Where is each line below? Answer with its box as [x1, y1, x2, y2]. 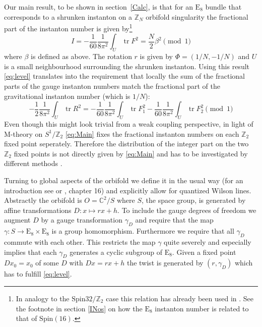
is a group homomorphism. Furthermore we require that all [51, 226, 234, 236]
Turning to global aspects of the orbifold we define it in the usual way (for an [4, 175, 243, 185]
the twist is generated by [126, 257, 204, 268]
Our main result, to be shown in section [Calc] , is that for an [4, 2, 193, 12]
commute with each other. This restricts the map [4, 236, 156, 247]
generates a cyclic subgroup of [70, 246, 162, 257]
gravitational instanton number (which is [4, 90, 130, 101]
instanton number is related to [155, 303, 249, 313]
